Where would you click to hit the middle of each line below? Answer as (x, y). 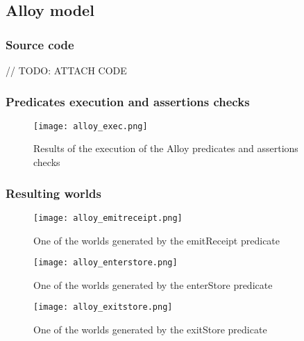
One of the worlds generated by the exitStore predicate (150, 330)
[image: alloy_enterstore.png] (105, 263)
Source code (40, 44)
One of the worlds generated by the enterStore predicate (153, 284)
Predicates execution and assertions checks (128, 101)
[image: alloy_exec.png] (91, 126)
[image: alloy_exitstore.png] (103, 307)
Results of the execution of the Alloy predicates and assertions (166, 148)
